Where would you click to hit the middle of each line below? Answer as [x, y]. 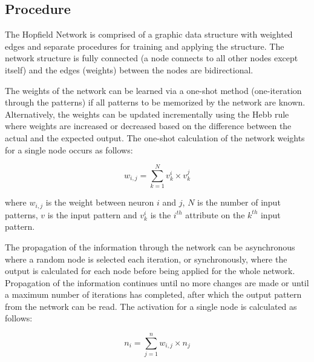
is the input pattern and [92, 214]
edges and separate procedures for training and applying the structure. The [145, 46]
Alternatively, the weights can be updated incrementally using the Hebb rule [147, 114]
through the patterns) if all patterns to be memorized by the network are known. [155, 102]
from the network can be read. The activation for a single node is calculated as [151, 306]
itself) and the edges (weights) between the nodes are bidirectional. [129, 69]
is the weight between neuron [100, 202]
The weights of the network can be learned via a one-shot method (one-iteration [153, 90]
